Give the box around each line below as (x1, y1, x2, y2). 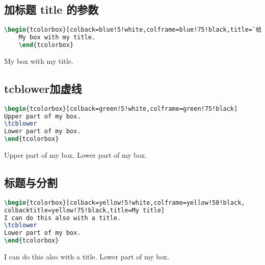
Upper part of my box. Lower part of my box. (4, 150, 147, 160)
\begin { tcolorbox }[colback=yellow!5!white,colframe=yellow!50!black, (4, 199, 245, 206)
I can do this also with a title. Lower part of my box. (4, 251, 170, 262)
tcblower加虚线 (4, 80, 82, 96)
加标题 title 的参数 (4, 2, 99, 17)
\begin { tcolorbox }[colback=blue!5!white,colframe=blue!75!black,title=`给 (4, 26, 262, 34)
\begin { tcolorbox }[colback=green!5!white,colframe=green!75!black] (4, 105, 238, 112)
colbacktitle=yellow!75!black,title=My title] (4, 206, 165, 214)
